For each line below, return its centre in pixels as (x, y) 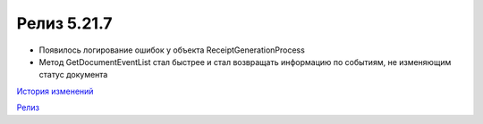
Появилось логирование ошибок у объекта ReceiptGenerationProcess (172, 50)
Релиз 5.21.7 (64, 23)
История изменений (55, 91)
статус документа (73, 75)
